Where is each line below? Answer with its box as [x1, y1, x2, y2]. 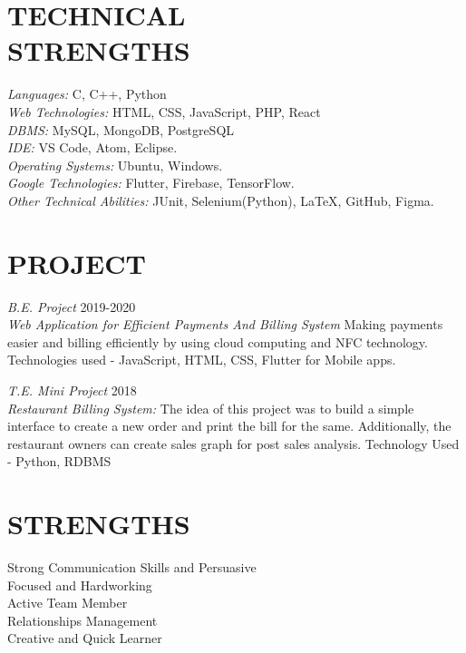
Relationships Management [7, 610, 158, 629]
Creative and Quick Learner [7, 629, 162, 648]
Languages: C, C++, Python [7, 84, 167, 103]
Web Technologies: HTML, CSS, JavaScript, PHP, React [7, 102, 321, 121]
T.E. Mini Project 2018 [7, 380, 137, 399]
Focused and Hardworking [7, 575, 152, 594]
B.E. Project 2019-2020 [7, 297, 136, 316]
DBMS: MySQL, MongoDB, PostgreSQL [7, 120, 235, 139]
